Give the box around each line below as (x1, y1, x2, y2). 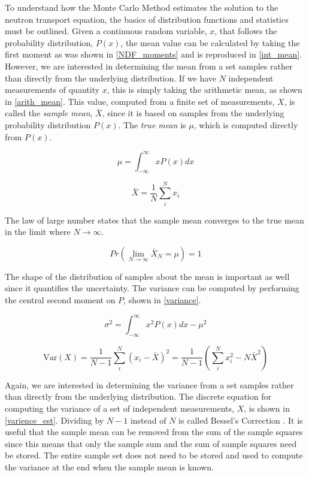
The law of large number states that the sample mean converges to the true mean (5, 213, 304, 226)
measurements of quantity (5, 83, 100, 96)
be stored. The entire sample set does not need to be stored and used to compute (5, 449, 303, 461)
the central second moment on (5, 293, 116, 306)
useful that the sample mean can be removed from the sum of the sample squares (5, 425, 303, 438)
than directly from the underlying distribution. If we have (5, 71, 217, 84)
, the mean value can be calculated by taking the (120, 36, 300, 49)
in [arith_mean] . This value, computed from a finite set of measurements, (5, 95, 275, 107)
